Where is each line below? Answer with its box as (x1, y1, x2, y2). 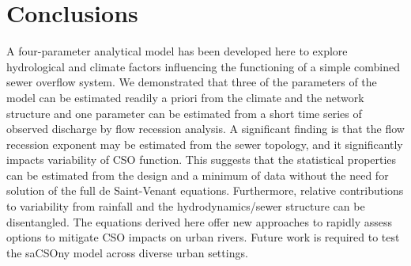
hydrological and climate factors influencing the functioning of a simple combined (6, 58, 401, 74)
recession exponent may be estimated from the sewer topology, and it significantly (6, 135, 403, 152)
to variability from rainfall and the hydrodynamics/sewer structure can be (6, 198, 365, 215)
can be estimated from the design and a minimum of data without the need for (6, 166, 389, 183)
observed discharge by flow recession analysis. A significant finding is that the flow (6, 120, 405, 137)
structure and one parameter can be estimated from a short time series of (6, 104, 362, 121)
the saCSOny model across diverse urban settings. (6, 244, 248, 260)
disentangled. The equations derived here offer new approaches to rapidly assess (6, 213, 392, 230)
